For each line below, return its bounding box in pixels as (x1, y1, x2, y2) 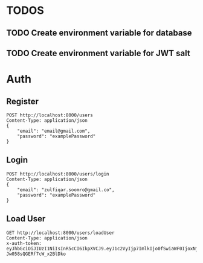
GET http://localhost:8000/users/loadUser (6, 230, 115, 236)
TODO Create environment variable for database (6, 28, 192, 38)
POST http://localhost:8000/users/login (6, 171, 110, 177)
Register (6, 96, 39, 106)
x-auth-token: (6, 240, 42, 246)
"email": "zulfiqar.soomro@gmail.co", (17, 186, 115, 193)
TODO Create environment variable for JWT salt (6, 48, 190, 58)
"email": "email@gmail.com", (17, 128, 91, 134)
